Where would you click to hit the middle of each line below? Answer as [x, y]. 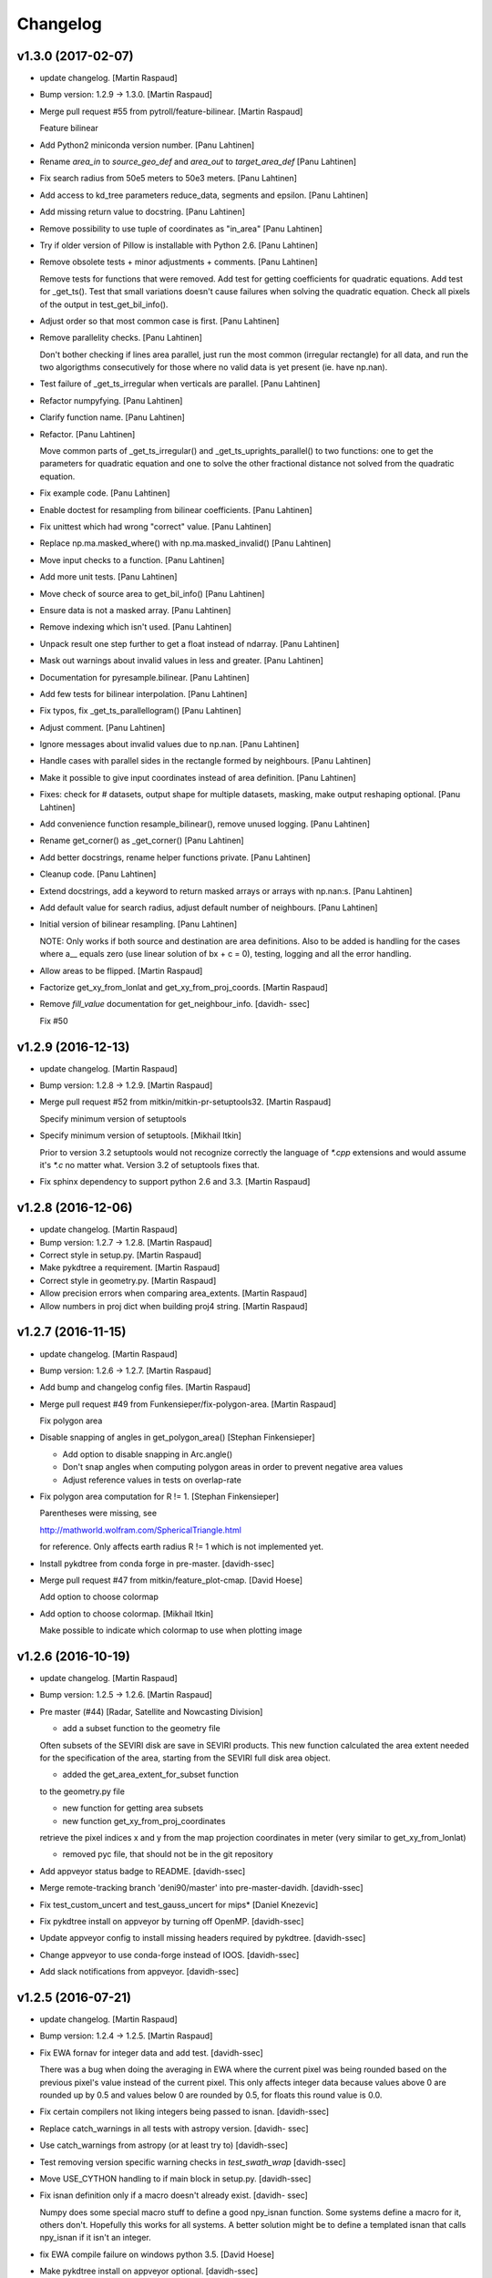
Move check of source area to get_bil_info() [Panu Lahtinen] [152, 593]
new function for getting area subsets [133, 1808]
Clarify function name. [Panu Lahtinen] [113, 417]
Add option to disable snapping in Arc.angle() [147, 1454]
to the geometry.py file [82, 1791]
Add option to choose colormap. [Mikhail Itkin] [127, 1614]
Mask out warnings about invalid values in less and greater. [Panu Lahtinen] [181, 661]
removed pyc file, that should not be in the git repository [168, 1854]
